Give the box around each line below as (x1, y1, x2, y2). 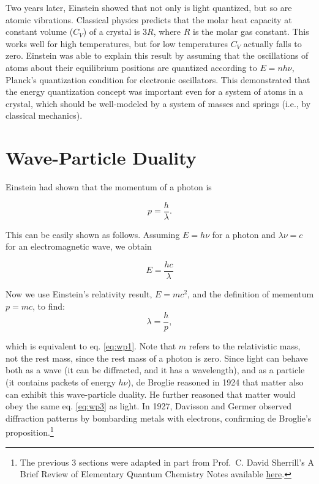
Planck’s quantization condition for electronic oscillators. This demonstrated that (6, 73, 310, 86)
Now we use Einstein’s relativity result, (6, 287, 152, 300)
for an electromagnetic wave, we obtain (6, 240, 152, 253)
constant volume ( (6, 25, 73, 38)
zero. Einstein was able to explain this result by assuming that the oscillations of (6, 49, 309, 62)
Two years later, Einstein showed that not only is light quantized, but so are (6, 1, 292, 13)
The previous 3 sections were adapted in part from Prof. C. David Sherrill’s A (20, 455, 314, 468)
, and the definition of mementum (187, 287, 314, 300)
